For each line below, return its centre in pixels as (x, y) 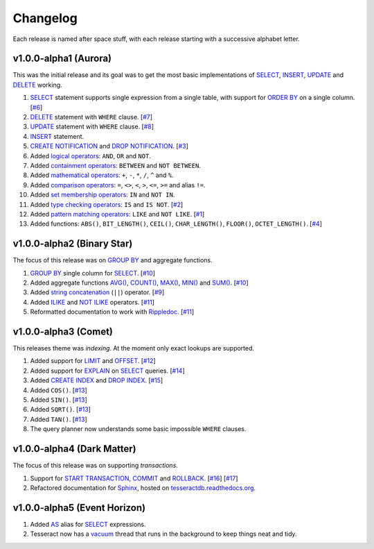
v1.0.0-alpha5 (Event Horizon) (79, 508)
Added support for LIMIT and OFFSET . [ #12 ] (93, 361)
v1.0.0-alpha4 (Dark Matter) (74, 449)
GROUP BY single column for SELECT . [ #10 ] (93, 273)
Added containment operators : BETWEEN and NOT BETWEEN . (115, 165)
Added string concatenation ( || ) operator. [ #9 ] (97, 292)
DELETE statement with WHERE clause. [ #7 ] (91, 117)
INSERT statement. (57, 136)
